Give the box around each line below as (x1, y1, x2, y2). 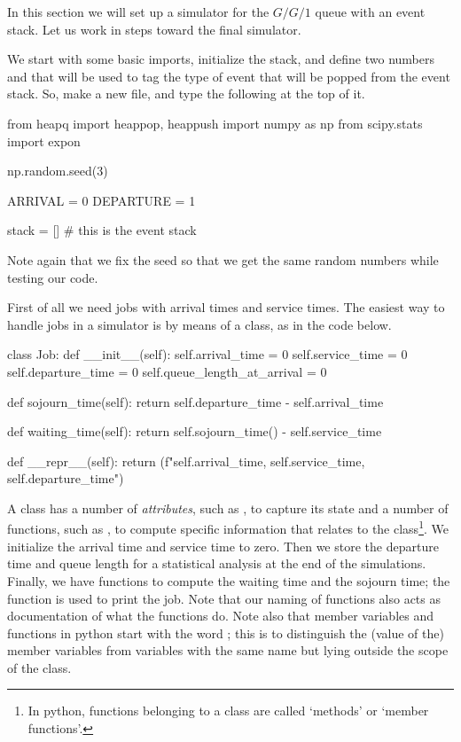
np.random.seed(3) (7, 161, 108, 180)
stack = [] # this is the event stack (7, 221, 197, 239)
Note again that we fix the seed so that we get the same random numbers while (7, 250, 439, 269)
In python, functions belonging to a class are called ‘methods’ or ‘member (27, 701, 429, 720)
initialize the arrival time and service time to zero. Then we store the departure (7, 536, 439, 555)
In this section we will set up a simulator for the (7, 3, 270, 20)
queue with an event (315, 3, 426, 20)
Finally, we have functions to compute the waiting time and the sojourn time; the (7, 571, 450, 590)
